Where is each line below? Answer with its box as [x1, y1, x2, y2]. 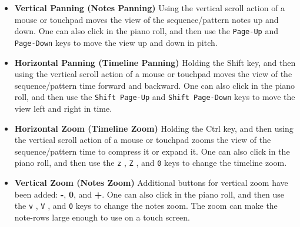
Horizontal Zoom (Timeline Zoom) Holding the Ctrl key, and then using [14, 122, 294, 134]
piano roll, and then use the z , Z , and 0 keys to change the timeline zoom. [14, 156, 287, 169]
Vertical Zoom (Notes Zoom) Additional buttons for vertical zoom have [14, 176, 288, 188]
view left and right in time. [14, 102, 112, 114]
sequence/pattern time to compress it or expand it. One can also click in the [14, 145, 290, 157]
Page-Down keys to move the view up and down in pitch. [14, 36, 218, 48]
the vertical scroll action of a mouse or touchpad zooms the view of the [14, 133, 271, 146]
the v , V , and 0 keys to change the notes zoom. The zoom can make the [14, 199, 278, 212]
